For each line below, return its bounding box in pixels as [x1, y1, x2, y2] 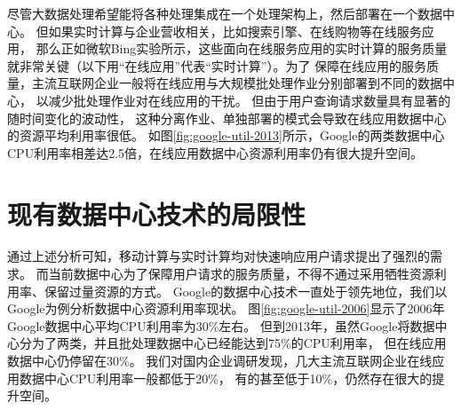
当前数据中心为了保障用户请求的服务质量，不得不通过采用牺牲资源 [48, 264, 434, 283]
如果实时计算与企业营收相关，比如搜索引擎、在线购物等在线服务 [48, 21, 422, 40]
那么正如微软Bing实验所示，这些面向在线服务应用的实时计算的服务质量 [36, 39, 448, 58]
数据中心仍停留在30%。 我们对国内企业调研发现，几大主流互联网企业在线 [7, 351, 433, 370]
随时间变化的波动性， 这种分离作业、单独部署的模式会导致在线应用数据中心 [7, 108, 447, 127]
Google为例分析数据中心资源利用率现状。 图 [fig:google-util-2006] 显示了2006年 [7, 299, 445, 318]
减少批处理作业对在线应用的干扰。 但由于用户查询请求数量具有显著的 [48, 91, 451, 109]
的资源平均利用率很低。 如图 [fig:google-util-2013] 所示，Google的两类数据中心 [7, 126, 445, 145]
